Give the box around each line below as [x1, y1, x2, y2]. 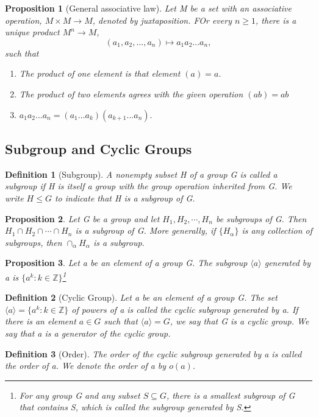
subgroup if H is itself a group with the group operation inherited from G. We [5, 180, 292, 192]
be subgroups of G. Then [215, 212, 307, 225]
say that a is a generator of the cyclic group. [5, 326, 171, 339]
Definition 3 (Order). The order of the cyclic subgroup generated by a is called [5, 347, 302, 360]
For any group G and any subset [19, 388, 140, 401]
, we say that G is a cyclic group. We [170, 315, 309, 328]
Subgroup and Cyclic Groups [5, 139, 192, 158]
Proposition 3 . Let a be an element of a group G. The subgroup [5, 256, 248, 269]
